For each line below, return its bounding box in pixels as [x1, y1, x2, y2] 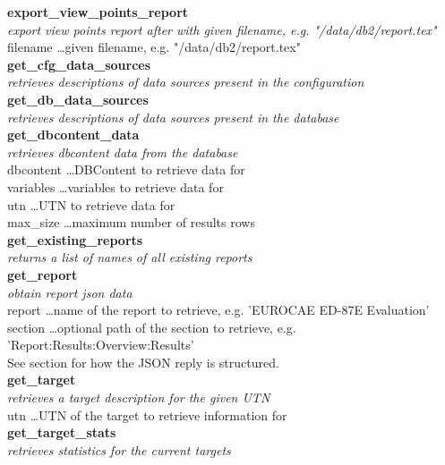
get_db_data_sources [7, 89, 149, 108]
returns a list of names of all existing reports [7, 248, 252, 266]
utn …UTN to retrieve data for [7, 195, 175, 214]
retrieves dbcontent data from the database [7, 142, 238, 161]
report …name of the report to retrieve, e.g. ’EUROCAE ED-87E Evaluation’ [7, 300, 430, 319]
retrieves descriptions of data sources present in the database [7, 107, 339, 126]
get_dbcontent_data [7, 125, 140, 144]
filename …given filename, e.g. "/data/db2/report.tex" [7, 38, 301, 56]
